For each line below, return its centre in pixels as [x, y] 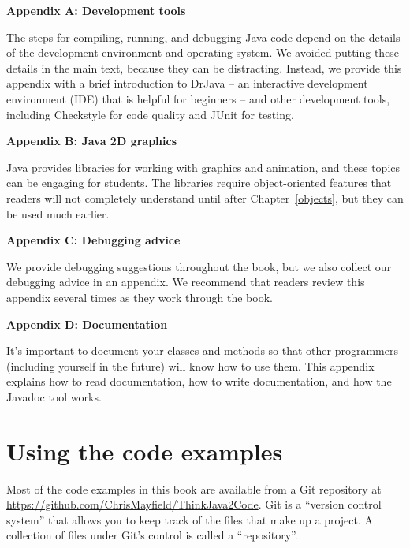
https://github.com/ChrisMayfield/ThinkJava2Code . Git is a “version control [194, 504]
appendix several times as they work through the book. [140, 297]
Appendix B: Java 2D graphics [92, 141]
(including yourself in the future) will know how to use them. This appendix [190, 365]
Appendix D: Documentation [87, 324]
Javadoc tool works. [54, 396]
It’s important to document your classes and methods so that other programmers [202, 350]
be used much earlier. [58, 213]
